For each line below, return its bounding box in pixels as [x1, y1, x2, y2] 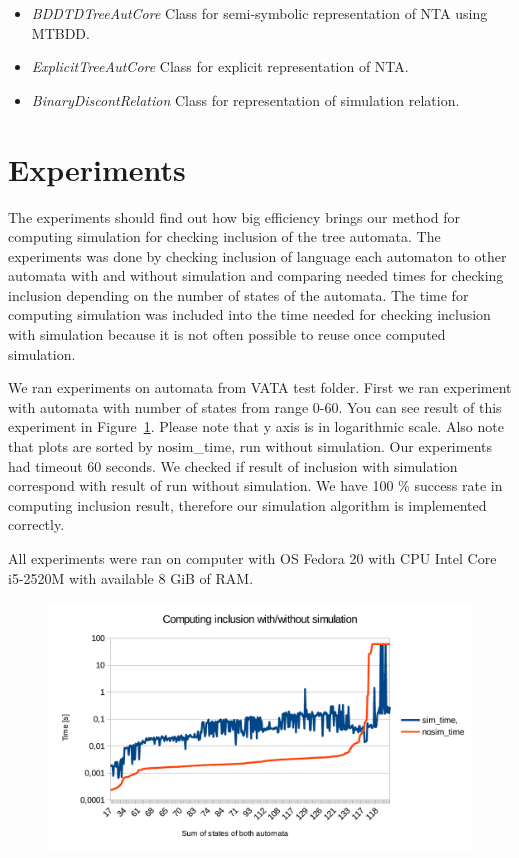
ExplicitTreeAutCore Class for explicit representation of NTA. [31, 56, 409, 77]
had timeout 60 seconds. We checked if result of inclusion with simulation [8, 455, 458, 476]
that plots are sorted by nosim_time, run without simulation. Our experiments [8, 436, 492, 457]
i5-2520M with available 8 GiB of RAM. [8, 567, 254, 588]
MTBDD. [31, 22, 90, 43]
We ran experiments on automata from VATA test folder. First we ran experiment [8, 377, 512, 398]
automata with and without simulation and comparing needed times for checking [8, 265, 504, 286]
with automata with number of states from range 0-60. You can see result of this [8, 396, 502, 417]
